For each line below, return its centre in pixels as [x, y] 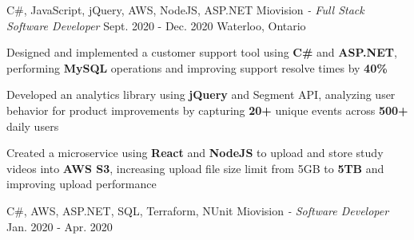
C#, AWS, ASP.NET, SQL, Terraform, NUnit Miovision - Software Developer [198, 210]
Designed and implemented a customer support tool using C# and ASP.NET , [202, 52]
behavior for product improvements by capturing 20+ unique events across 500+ [207, 110]
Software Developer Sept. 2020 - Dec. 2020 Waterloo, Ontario [156, 25]
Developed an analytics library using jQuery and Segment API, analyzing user [201, 94]
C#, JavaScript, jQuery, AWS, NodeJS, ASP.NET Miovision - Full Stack [185, 10]
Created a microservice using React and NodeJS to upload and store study [195, 153]
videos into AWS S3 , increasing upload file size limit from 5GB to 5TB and [195, 168]
